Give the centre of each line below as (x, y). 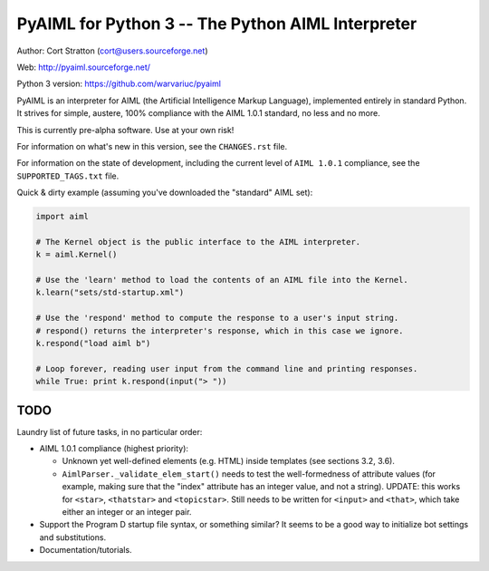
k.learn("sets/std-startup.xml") (110, 293)
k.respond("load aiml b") (93, 343)
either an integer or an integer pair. (127, 511)
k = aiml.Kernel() (77, 255)
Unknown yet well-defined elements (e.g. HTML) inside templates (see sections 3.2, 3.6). (229, 461)
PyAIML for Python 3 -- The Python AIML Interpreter (217, 24)
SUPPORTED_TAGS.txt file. (68, 176)
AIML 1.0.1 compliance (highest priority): (114, 449)
